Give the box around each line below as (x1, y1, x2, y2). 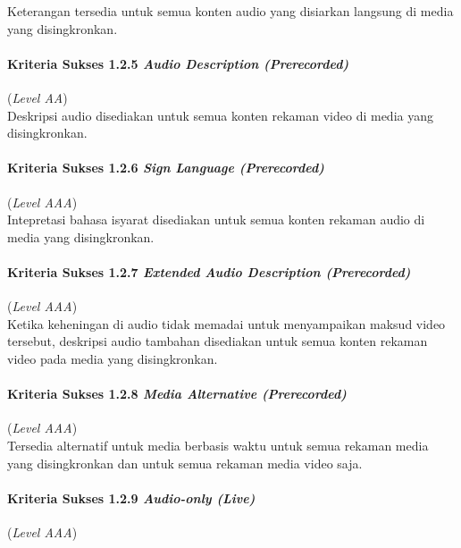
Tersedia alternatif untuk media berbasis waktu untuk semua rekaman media (7, 435, 429, 454)
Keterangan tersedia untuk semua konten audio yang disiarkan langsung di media (7, 2, 454, 20)
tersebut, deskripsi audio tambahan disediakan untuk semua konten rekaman (7, 332, 428, 350)
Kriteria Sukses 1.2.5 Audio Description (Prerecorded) (7, 54, 349, 72)
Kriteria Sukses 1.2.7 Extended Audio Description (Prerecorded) (7, 262, 411, 281)
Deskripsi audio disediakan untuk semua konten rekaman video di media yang (7, 105, 433, 124)
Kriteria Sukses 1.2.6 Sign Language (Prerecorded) (7, 158, 324, 177)
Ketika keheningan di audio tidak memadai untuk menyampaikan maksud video (7, 314, 446, 333)
